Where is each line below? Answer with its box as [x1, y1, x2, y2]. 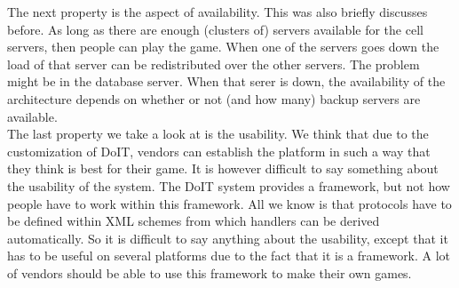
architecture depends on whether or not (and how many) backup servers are [7, 89, 421, 108]
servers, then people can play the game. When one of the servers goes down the [7, 37, 439, 56]
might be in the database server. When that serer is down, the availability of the [7, 72, 446, 91]
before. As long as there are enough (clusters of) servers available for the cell [7, 20, 423, 38]
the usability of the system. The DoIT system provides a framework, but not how [7, 176, 450, 195]
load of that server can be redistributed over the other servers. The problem [7, 54, 420, 73]
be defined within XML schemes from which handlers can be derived [7, 212, 380, 230]
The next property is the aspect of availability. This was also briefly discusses [7, 3, 428, 20]
